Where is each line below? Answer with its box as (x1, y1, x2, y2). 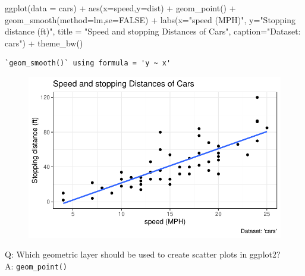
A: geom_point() (5, 259, 67, 272)
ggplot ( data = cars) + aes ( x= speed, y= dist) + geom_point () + (5, 2, 236, 14)
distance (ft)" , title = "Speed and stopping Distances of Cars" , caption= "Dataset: (5, 25, 301, 37)
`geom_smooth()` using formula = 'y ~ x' (5, 59, 171, 68)
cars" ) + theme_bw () (5, 36, 83, 49)
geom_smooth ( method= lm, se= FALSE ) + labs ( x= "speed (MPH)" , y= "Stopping (5, 13, 296, 26)
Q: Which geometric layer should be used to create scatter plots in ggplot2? (5, 248, 281, 261)
